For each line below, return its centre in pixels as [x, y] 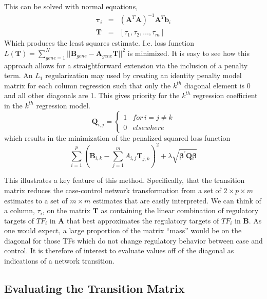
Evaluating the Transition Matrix [94, 288]
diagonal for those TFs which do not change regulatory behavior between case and [133, 240]
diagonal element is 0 [217, 85]
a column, [20, 210]
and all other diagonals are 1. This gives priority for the [92, 95]
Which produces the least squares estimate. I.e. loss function [99, 43]
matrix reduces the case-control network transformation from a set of [113, 190]
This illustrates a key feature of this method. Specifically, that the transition [125, 180]
